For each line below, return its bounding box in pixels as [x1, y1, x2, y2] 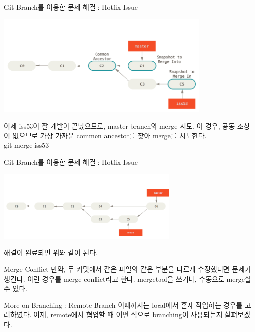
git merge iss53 [4, 140, 49, 150]
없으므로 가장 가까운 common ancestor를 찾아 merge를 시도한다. [12, 130, 207, 140]
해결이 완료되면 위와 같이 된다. [4, 247, 97, 258]
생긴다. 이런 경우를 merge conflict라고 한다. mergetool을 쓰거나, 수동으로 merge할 [4, 273, 251, 284]
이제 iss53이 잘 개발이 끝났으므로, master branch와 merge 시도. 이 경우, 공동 [4, 121, 235, 131]
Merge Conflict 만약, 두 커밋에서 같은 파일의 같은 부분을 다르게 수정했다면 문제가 [4, 264, 251, 274]
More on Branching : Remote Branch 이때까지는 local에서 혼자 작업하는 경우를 [4, 299, 243, 310]
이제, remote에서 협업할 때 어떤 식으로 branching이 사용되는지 [33, 309, 223, 320]
